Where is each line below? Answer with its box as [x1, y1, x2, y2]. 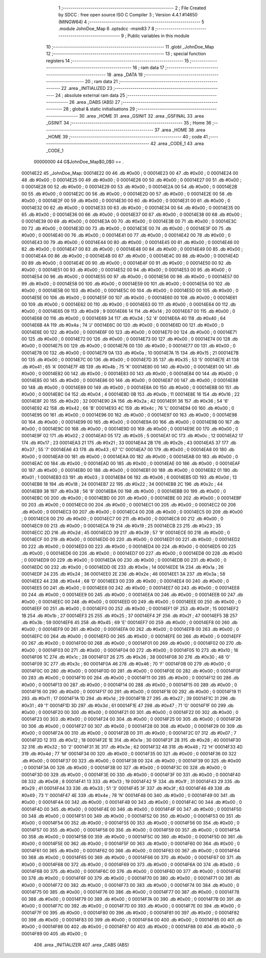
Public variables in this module [127, 33, 190, 39]
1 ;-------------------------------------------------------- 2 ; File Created [58, 5, 206, 11]
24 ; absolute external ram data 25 [55, 92, 125, 98]
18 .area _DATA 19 [106, 72, 143, 78]
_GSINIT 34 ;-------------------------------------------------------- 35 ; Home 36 [46, 120, 212, 126]
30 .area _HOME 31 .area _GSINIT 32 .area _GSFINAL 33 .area [79, 113, 204, 119]
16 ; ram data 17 [132, 65, 165, 71]
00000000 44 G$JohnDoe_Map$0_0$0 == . [33, 159, 124, 165]
